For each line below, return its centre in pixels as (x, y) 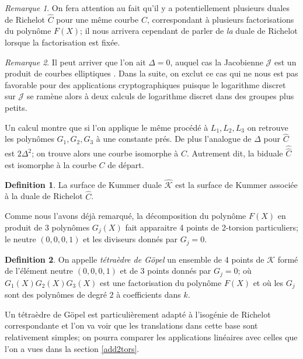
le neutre (20, 239)
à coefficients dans (149, 294)
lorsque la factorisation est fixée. (62, 42)
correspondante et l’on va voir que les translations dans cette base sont (131, 325)
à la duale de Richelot (44, 196)
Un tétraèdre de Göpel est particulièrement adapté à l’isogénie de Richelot (138, 314)
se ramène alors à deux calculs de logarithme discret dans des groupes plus (160, 96)
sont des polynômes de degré (56, 294)
